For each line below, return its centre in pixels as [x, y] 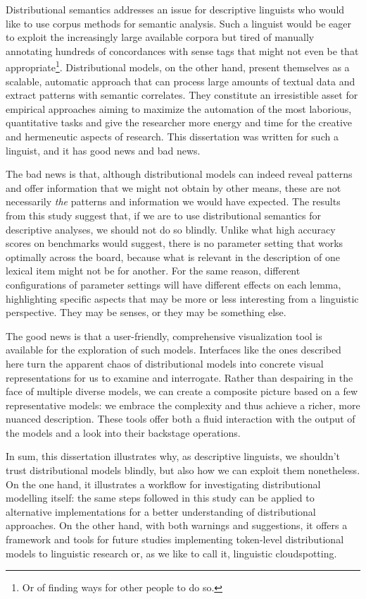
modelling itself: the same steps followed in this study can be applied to [160, 498]
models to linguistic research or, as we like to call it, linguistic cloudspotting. [171, 553]
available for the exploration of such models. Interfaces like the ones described [173, 350]
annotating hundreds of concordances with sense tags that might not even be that [182, 50]
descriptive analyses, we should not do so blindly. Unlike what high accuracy [171, 229]
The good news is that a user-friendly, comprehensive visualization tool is [164, 335]
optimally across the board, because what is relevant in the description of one [173, 256]
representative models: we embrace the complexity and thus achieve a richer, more [183, 405]
